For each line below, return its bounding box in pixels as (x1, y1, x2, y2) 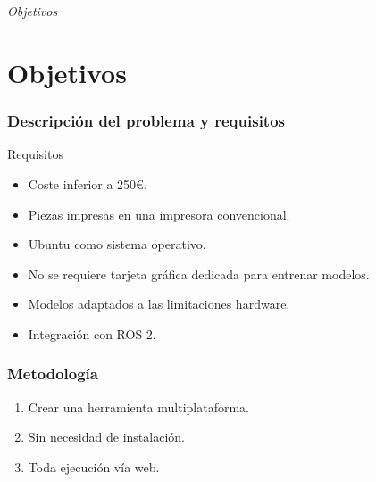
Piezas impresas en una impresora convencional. (28, 204, 290, 223)
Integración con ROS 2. (28, 324, 156, 343)
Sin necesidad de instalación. (28, 428, 185, 446)
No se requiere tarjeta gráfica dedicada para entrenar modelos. (28, 264, 370, 283)
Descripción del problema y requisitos (7, 110, 286, 132)
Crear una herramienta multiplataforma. (28, 397, 249, 416)
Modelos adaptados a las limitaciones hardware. (28, 295, 290, 313)
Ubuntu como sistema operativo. (28, 235, 206, 253)
